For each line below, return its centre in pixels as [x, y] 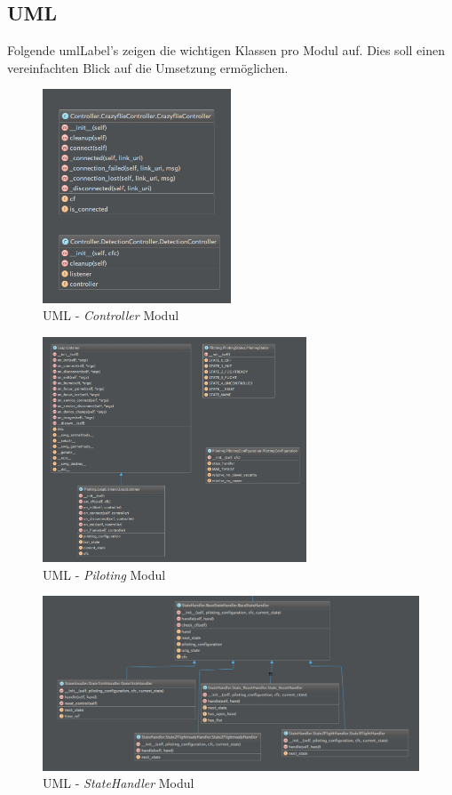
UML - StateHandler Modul [119, 783]
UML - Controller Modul [111, 315]
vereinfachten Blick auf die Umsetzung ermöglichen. [148, 67]
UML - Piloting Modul [104, 574]
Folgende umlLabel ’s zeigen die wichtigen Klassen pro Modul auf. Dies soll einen [226, 50]
